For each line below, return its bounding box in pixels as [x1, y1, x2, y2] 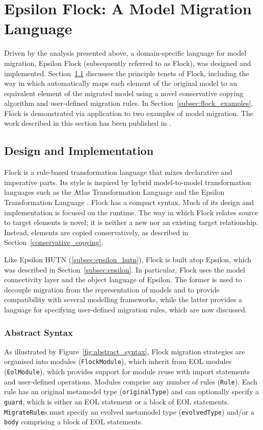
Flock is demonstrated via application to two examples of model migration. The [4, 107, 253, 118]
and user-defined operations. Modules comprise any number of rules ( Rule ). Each [4, 376, 257, 387]
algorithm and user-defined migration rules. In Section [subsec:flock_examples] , [4, 98, 253, 108]
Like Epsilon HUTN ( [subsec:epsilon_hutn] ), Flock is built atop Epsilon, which [4, 254, 252, 265]
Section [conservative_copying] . [4, 237, 103, 247]
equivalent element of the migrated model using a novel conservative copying [4, 87, 244, 98]
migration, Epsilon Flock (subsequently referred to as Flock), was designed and [4, 57, 251, 68]
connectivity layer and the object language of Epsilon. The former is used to [4, 274, 242, 285]
